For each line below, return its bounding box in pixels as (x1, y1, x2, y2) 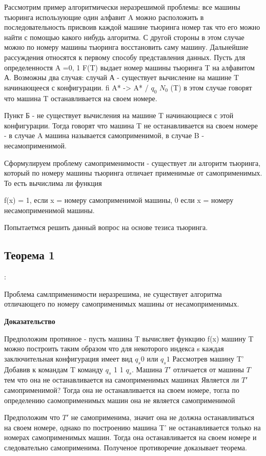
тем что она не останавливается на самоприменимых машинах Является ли (4, 374, 239, 385)
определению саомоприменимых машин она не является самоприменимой (4, 394, 235, 405)
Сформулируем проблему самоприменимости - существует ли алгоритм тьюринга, (4, 157, 261, 168)
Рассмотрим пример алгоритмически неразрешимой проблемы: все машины (4, 2, 240, 12)
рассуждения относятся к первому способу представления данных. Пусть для (4, 51, 245, 62)
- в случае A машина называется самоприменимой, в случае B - (4, 130, 204, 141)
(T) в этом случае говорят (170, 82, 252, 92)
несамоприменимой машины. (4, 204, 95, 215)
